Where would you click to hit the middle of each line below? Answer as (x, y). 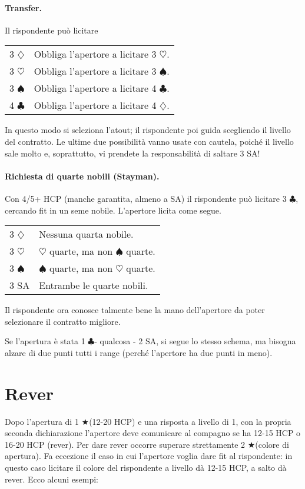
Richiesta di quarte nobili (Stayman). (82, 176)
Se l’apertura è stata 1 (45, 341)
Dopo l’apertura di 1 (42, 421)
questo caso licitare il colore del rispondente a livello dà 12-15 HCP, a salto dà (146, 468)
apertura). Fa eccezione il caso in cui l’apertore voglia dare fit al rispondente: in (149, 456)
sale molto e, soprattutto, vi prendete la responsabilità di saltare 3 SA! (132, 153)
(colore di (272, 444)
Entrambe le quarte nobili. (94, 285)
